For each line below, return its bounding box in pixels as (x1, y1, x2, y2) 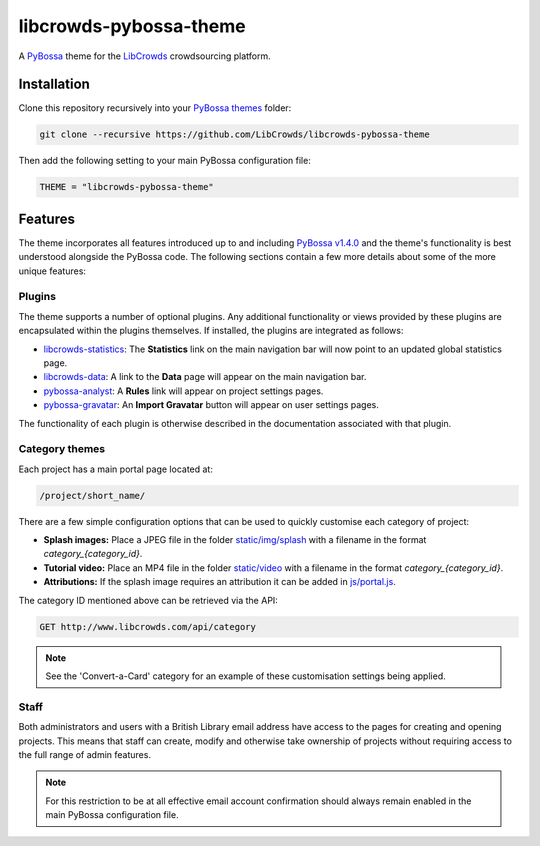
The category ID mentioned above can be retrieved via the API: (18, 594, 279, 606)
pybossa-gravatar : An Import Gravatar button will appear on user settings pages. (43, 399, 379, 411)
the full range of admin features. (18, 748, 152, 760)
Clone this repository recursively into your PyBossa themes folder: (18, 102, 292, 114)
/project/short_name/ (39, 490, 146, 501)
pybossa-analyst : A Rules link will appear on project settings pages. (43, 385, 324, 397)
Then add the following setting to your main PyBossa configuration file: (18, 155, 312, 167)
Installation (18, 76, 90, 93)
